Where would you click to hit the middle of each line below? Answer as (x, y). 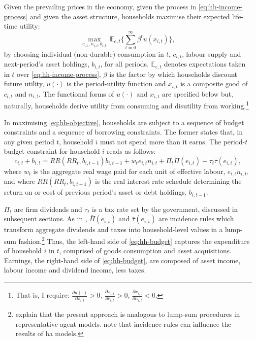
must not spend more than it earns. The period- (173, 141)
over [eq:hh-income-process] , (59, 74)
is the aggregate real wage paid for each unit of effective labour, (129, 171)
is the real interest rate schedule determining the (168, 181)
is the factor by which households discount (174, 74)
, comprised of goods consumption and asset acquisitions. (145, 251)
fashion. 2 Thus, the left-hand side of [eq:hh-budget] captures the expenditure (134, 240)
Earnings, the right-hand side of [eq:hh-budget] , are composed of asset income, (122, 260)
